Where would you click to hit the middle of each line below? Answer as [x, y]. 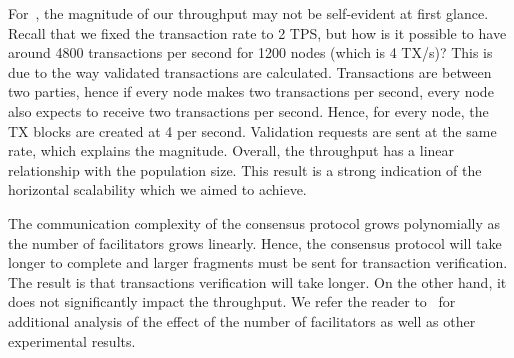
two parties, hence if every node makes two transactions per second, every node [251, 91]
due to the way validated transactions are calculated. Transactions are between [250, 71]
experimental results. [72, 340]
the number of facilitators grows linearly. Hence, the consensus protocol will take [255, 242]
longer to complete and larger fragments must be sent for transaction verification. [258, 262]
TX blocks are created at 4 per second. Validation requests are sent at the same [252, 130]
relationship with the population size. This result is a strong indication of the [245, 169]
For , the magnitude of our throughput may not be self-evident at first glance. [248, 13]
